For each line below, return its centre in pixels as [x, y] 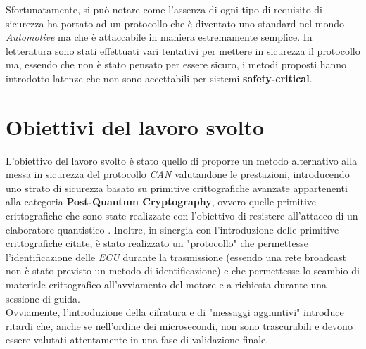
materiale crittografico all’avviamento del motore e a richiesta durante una [166, 285]
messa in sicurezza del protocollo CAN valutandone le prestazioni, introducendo [178, 174]
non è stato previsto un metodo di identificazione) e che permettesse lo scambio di [183, 271]
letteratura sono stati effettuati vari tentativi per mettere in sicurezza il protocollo [183, 50]
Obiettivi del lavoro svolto [135, 126]
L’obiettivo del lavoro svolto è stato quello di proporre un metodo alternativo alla [182, 160]
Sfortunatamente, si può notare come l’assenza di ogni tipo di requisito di [164, 9]
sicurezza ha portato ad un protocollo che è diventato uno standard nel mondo [175, 23]
